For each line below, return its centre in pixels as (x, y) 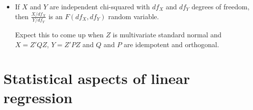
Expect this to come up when (59, 35)
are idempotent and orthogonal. (171, 44)
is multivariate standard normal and (167, 35)
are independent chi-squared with (100, 6)
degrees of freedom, (220, 6)
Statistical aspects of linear (97, 78)
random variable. (134, 16)
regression (38, 97)
